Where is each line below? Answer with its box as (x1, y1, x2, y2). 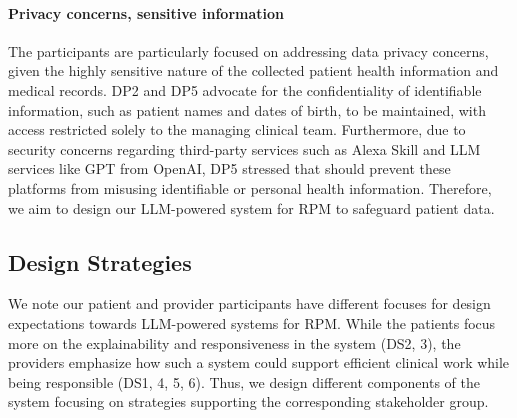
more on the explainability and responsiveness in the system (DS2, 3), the (8, 332, 461, 353)
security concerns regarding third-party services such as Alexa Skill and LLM (8, 138, 481, 159)
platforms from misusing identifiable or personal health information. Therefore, (8, 177, 492, 198)
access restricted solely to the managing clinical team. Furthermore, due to (8, 119, 466, 140)
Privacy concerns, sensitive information (8, 2, 284, 23)
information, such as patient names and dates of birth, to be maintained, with (8, 99, 486, 120)
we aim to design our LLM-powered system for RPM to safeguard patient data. (8, 197, 495, 218)
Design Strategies (8, 246, 192, 277)
